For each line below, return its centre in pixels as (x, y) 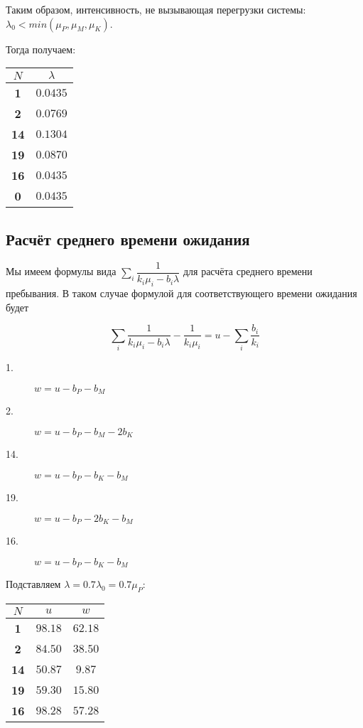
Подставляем (33, 584)
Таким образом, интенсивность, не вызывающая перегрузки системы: (156, 9)
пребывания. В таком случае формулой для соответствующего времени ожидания (181, 293)
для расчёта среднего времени (248, 271)
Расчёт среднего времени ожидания (128, 239)
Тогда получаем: (41, 49)
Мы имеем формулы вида (61, 271)
